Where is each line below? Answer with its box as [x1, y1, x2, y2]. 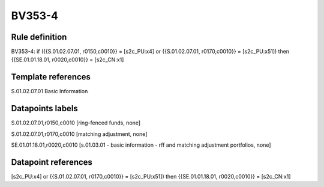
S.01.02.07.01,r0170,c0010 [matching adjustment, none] [11, 130, 148, 138]
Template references [11, 72, 91, 82]
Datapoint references [11, 157, 93, 167]
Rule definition [11, 32, 67, 42]
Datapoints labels [11, 103, 78, 114]
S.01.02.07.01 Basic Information [11, 88, 88, 95]
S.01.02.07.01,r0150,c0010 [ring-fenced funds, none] [11, 119, 141, 126]
